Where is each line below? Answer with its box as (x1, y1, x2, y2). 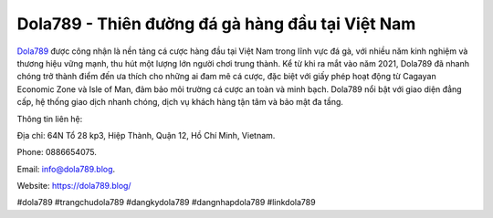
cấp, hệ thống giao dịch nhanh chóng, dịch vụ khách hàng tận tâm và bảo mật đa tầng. (16, 97, 344, 108)
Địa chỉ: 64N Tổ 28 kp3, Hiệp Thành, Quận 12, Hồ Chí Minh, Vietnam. (16, 130, 276, 140)
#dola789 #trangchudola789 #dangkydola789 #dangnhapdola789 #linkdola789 (16, 197, 316, 208)
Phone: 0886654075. (16, 147, 98, 158)
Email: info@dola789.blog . (16, 163, 116, 174)
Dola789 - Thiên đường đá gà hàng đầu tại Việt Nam (16, 14, 416, 34)
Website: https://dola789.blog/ (16, 181, 131, 192)
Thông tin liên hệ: (16, 113, 83, 124)
